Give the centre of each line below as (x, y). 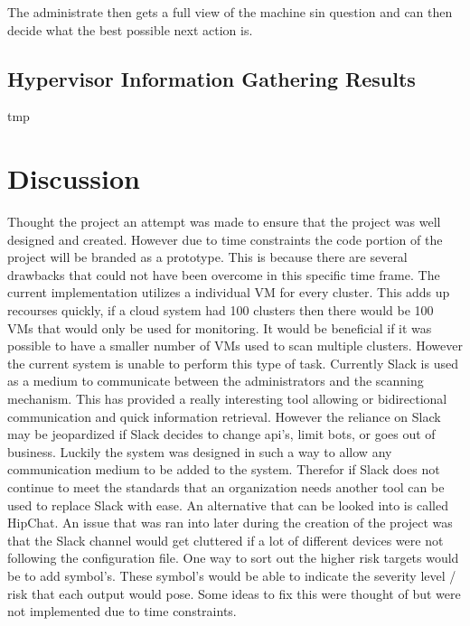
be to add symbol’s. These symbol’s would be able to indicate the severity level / (232, 575)
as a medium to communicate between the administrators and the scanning (216, 381)
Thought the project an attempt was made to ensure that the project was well (224, 222)
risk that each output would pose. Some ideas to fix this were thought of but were (234, 593)
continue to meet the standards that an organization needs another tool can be (226, 487)
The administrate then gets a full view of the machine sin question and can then (230, 12)
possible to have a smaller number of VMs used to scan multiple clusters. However (235, 346)
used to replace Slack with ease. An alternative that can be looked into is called (228, 505)
